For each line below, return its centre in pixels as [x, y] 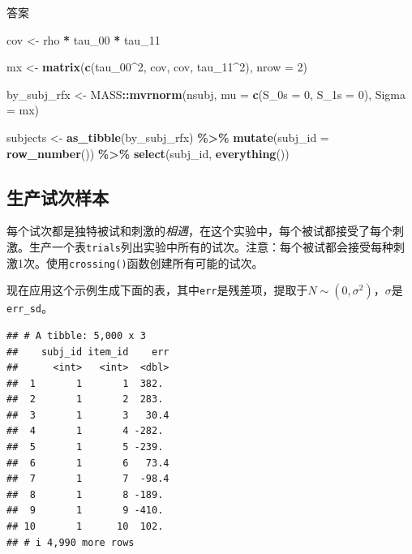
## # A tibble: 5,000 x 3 [76, 335]
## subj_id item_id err [88, 352]
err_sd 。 [30, 308]
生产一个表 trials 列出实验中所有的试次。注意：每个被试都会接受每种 [211, 246]
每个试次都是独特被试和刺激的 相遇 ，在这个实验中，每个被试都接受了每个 [200, 231]
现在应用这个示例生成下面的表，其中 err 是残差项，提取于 [157, 290]
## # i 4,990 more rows [71, 542]
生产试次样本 [58, 197]
